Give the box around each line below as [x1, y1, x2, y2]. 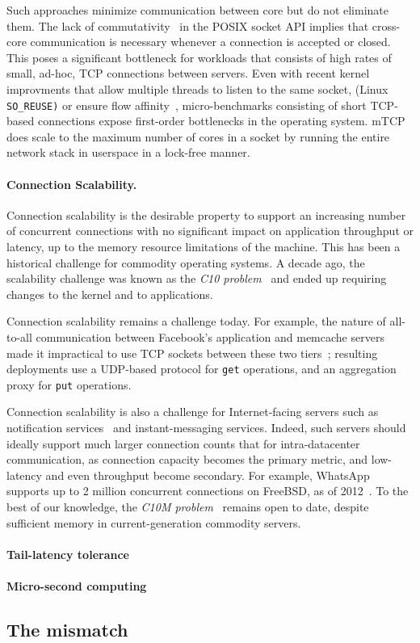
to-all [6, 328, 32, 345]
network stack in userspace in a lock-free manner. [6, 144, 250, 161]
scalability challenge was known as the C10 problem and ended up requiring [6, 270, 387, 287]
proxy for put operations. [6, 376, 132, 393]
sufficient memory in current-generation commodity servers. [6, 514, 301, 531]
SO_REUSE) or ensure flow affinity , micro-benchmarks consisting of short [6, 96, 367, 113]
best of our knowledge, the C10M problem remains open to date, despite [6, 498, 369, 515]
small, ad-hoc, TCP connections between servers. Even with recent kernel [6, 65, 370, 82]
